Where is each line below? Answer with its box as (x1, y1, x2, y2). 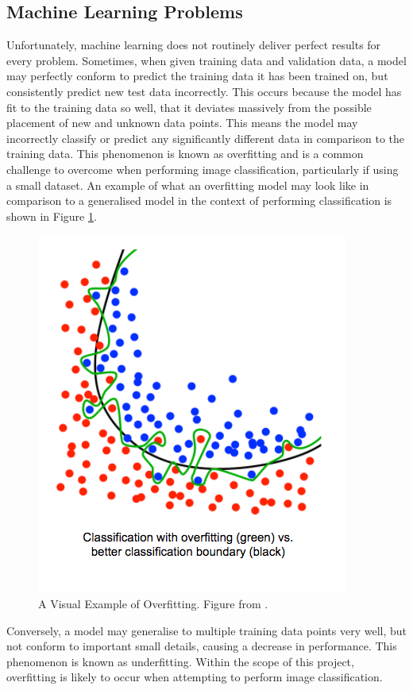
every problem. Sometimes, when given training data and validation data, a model (6, 52, 407, 68)
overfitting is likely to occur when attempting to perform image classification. (6, 669, 383, 685)
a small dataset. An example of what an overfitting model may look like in (6, 176, 369, 193)
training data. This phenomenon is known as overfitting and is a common (6, 145, 364, 162)
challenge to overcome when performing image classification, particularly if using (6, 160, 399, 177)
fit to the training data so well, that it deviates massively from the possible (6, 98, 372, 115)
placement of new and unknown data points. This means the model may (6, 114, 358, 131)
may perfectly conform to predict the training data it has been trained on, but (6, 67, 388, 84)
